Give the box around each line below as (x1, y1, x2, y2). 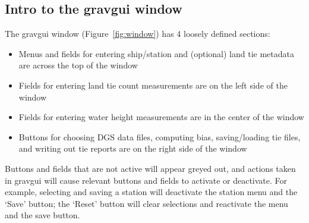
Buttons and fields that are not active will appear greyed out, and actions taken (5, 162, 296, 174)
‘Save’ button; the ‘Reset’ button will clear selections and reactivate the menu (5, 197, 288, 209)
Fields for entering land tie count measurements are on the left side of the (18, 78, 288, 91)
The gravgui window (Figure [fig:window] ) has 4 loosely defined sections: (5, 27, 270, 40)
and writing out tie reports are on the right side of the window (18, 142, 247, 155)
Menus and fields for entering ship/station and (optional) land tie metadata (18, 47, 295, 59)
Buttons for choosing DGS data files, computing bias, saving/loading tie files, (18, 130, 301, 143)
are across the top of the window (18, 59, 138, 71)
